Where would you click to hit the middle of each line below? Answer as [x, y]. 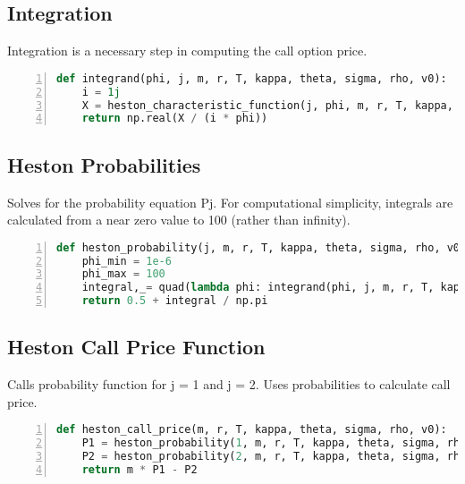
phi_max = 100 [123, 274]
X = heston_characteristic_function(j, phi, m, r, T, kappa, [267, 105]
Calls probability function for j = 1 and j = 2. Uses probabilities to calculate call [229, 384]
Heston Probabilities [104, 164]
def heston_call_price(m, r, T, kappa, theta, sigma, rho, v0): [252, 430]
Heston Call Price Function [136, 347]
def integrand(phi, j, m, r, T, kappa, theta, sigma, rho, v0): [252, 78]
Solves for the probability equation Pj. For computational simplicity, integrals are [230, 202]
